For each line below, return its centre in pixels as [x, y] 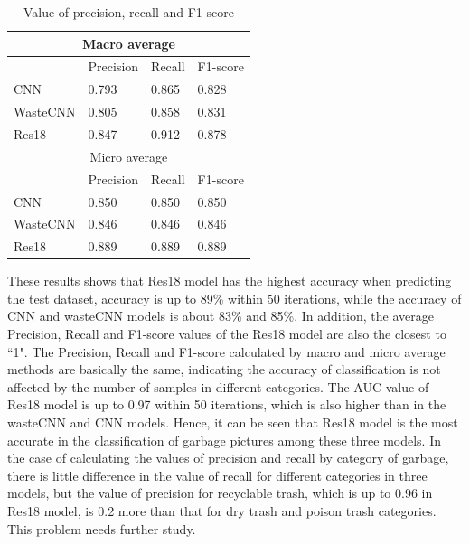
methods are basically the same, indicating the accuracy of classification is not [224, 369]
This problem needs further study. [102, 528]
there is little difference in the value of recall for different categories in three [217, 475]
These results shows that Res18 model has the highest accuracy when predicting [230, 281]
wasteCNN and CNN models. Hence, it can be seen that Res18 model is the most [233, 422]
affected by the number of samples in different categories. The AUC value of [218, 386]
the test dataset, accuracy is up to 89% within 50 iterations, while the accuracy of [235, 298]
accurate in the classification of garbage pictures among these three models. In [225, 440]
